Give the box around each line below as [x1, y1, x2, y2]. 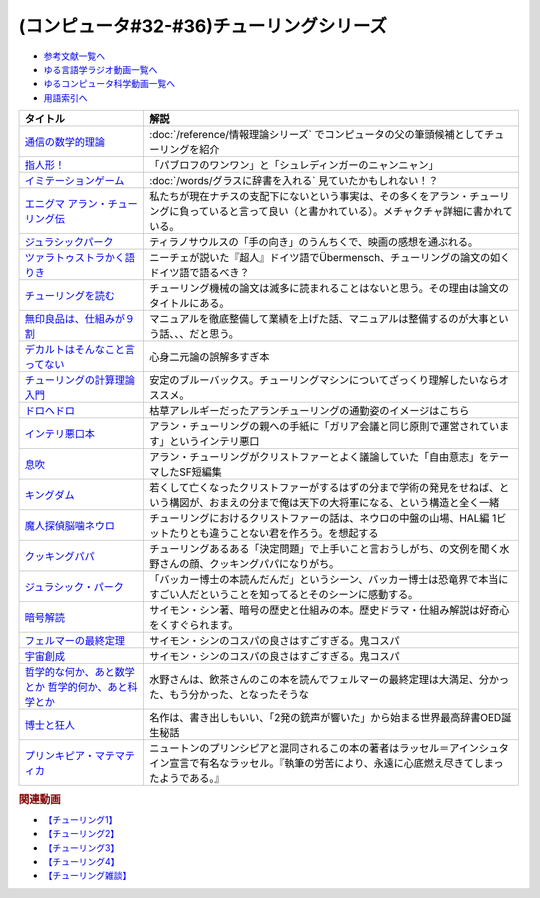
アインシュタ [448, 741, 509, 755]
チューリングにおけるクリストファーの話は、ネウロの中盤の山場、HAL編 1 [149, 511, 497, 525]
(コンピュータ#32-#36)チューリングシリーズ [18, 15, 388, 37]
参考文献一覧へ [43, 50, 105, 62]
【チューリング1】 [43, 813, 118, 825]
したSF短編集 [159, 465, 222, 479]
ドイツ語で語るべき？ [149, 266, 250, 280]
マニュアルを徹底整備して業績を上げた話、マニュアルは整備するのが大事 [149, 312, 489, 326]
